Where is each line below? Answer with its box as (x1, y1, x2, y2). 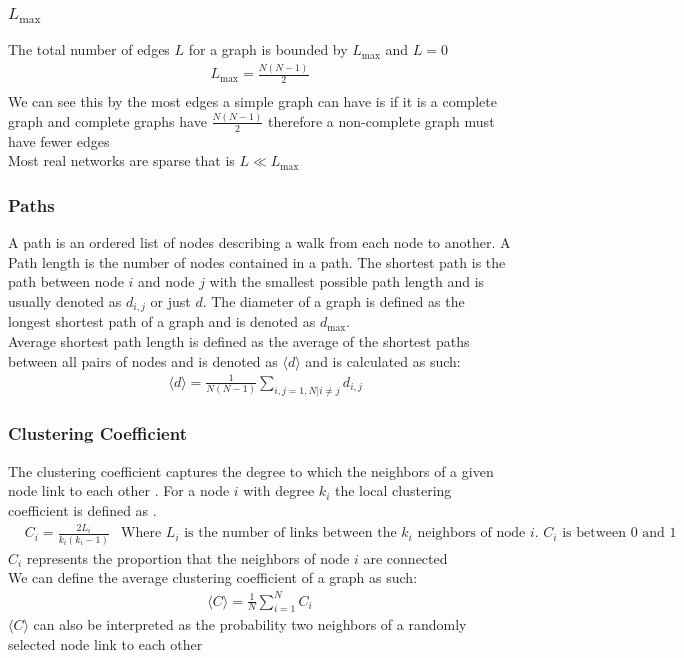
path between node (8, 271, 124, 292)
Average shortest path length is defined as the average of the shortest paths (8, 330, 470, 351)
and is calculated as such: (305, 350, 461, 371)
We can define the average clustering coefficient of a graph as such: (8, 567, 418, 588)
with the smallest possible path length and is (209, 271, 485, 292)
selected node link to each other (8, 633, 203, 654)
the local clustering (334, 480, 452, 501)
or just (150, 290, 191, 311)
